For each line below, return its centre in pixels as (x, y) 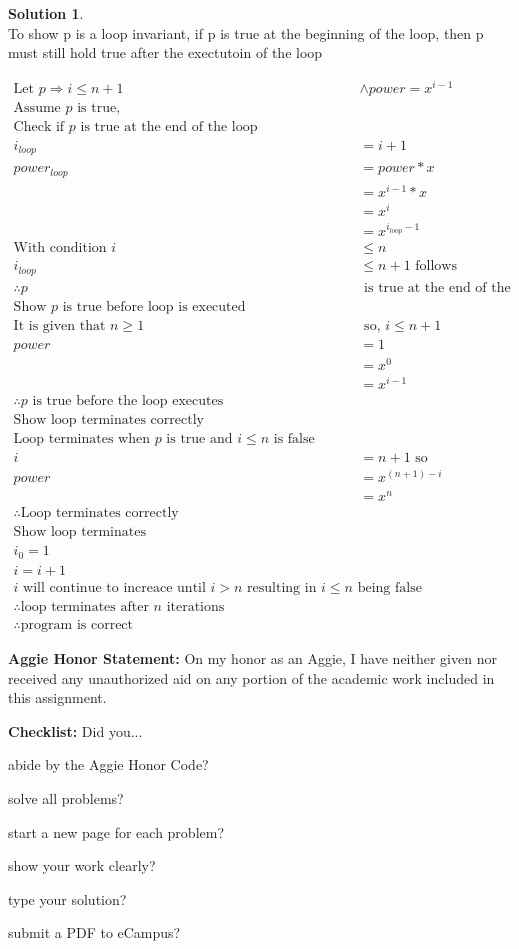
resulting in (282, 587)
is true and (199, 439)
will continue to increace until (114, 587)
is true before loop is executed (154, 306)
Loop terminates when (81, 439)
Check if (39, 126)
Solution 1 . (46, 13)
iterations (195, 606)
